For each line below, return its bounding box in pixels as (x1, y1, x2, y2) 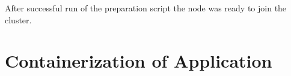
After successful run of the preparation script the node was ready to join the (5, 2, 287, 14)
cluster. (5, 13, 32, 26)
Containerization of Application (5, 48, 272, 73)
